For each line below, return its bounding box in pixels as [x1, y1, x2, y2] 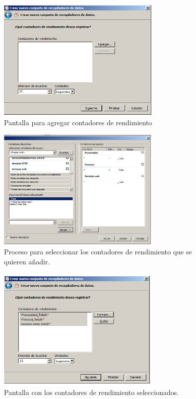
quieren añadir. [4, 256, 50, 266]
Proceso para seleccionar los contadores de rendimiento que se [4, 246, 192, 257]
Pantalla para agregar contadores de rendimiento [4, 117, 152, 128]
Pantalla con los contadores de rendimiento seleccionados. [4, 387, 179, 398]
